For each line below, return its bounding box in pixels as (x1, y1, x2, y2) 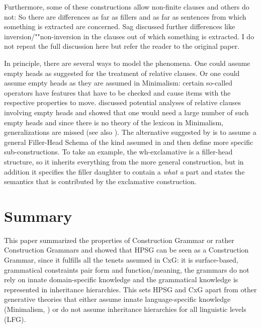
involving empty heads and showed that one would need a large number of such (4, 107, 249, 117)
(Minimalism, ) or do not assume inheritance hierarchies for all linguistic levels (4, 303, 246, 314)
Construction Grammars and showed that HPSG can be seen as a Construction (4, 244, 249, 255)
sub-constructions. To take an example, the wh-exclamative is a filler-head (4, 146, 233, 157)
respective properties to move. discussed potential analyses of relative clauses (4, 97, 241, 108)
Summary (4, 205, 72, 226)
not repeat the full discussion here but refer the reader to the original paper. (4, 41, 240, 51)
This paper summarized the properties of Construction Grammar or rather (4, 234, 234, 245)
